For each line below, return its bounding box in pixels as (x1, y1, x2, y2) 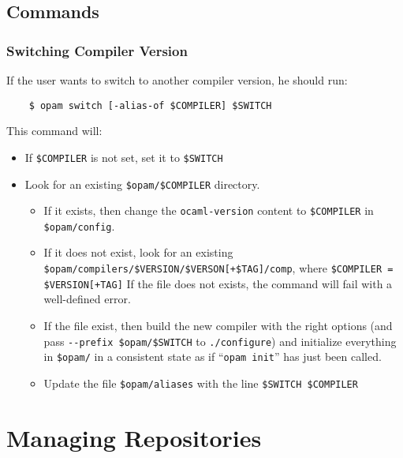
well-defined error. (43, 291, 131, 307)
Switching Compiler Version (6, 40, 188, 60)
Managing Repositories (6, 421, 262, 453)
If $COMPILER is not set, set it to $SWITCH (24, 148, 223, 165)
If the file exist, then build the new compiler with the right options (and (43, 317, 393, 333)
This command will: (6, 122, 103, 139)
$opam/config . (43, 217, 115, 234)
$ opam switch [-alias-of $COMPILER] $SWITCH (28, 99, 272, 111)
